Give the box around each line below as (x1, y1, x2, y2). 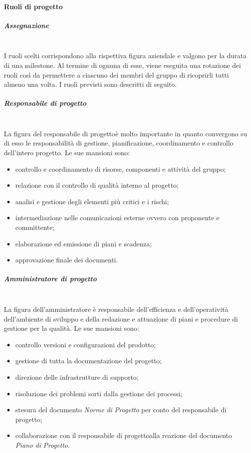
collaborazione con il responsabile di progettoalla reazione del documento (15, 430, 232, 440)
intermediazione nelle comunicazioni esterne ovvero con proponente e (15, 212, 220, 223)
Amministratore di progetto (4, 274, 97, 284)
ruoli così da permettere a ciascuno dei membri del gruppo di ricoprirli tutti (4, 69, 229, 80)
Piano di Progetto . (15, 439, 70, 450)
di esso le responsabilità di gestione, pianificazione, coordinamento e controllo (4, 138, 234, 148)
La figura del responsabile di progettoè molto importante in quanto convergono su (4, 128, 247, 138)
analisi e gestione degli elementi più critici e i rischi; (15, 196, 169, 206)
